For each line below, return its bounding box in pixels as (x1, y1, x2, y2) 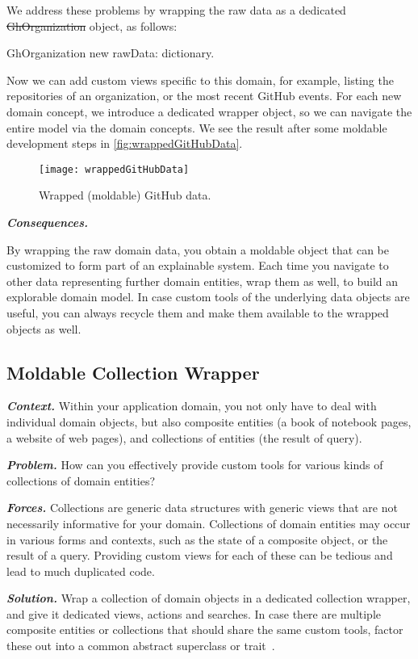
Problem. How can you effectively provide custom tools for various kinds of (6, 456, 383, 473)
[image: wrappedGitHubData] (39, 163, 190, 175)
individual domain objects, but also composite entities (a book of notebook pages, (6, 413, 412, 430)
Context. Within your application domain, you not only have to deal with (6, 397, 377, 414)
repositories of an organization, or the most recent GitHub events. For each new (6, 87, 402, 104)
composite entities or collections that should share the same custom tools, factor (6, 621, 403, 638)
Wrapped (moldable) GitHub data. (39, 187, 211, 204)
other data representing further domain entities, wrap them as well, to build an (6, 272, 399, 289)
